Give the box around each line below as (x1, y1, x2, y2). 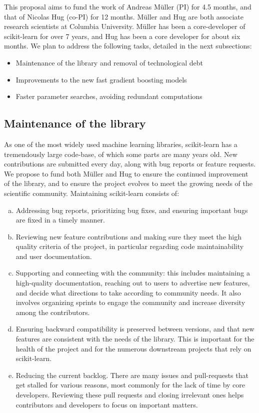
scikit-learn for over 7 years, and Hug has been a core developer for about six (4, 30, 240, 41)
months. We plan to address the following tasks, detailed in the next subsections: (4, 40, 252, 51)
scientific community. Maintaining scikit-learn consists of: (4, 187, 179, 198)
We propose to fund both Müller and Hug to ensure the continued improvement (4, 168, 248, 178)
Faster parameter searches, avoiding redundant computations (15, 91, 202, 101)
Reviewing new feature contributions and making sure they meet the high (15, 231, 241, 241)
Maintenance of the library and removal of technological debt (15, 57, 203, 67)
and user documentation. (15, 250, 92, 261)
